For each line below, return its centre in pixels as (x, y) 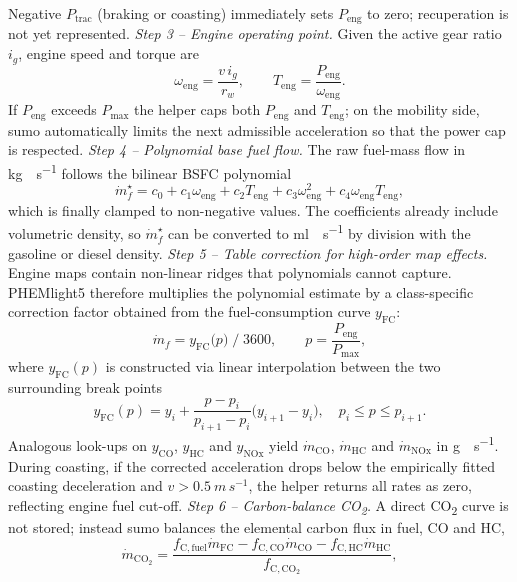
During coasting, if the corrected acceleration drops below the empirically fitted (252, 465)
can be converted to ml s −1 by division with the (319, 232)
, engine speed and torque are (108, 53)
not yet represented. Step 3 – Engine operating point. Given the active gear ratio (255, 33)
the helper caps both (197, 109)
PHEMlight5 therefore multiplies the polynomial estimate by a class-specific (241, 291)
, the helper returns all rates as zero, (360, 485)
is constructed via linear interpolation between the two (273, 366)
